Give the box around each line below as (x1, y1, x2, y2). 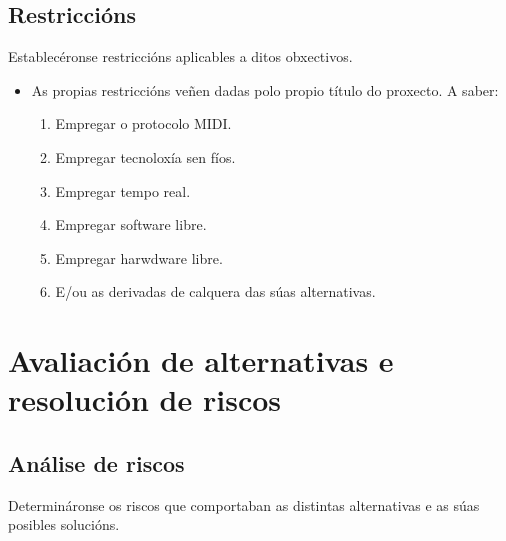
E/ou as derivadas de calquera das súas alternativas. (55, 281, 376, 302)
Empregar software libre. (55, 214, 207, 235)
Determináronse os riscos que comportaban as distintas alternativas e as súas (8, 494, 480, 515)
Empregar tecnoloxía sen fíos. (55, 146, 236, 167)
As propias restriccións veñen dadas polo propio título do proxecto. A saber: (31, 79, 499, 100)
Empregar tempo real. (55, 180, 191, 201)
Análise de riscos (8, 447, 185, 478)
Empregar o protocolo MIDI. (55, 113, 232, 134)
